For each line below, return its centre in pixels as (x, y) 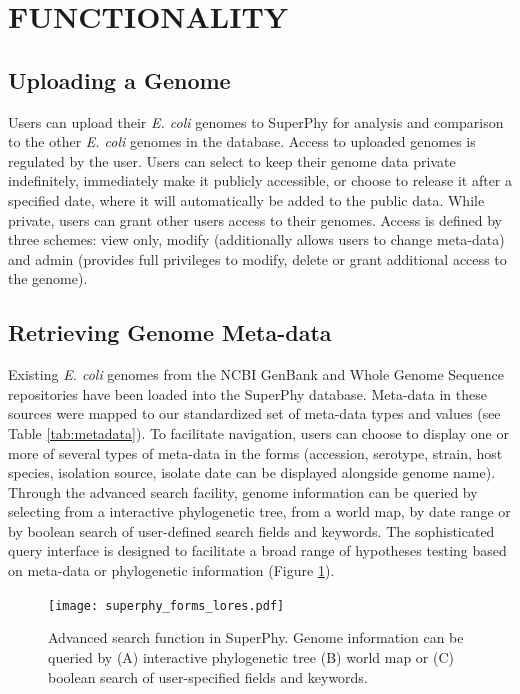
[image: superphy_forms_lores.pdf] (166, 605)
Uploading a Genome (119, 79)
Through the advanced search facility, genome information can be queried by (243, 491)
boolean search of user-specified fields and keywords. (208, 676)
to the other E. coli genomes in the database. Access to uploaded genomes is (242, 141)
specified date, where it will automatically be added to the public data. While (246, 199)
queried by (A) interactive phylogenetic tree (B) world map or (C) (251, 656)
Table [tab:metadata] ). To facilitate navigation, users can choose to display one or (258, 432)
